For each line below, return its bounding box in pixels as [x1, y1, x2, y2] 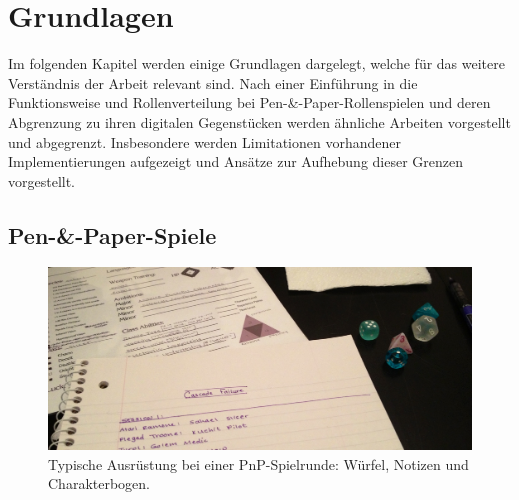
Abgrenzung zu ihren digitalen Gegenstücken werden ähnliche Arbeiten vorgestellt [8, 111, 511, 132]
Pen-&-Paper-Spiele [8, 219, 217, 250]
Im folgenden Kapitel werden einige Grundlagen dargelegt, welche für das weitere [8, 53, 505, 74]
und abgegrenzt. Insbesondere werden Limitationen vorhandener [8, 131, 401, 152]
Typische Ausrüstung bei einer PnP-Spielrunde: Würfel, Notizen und [48, 453, 469, 474]
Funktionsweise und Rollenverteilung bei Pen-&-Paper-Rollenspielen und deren [8, 92, 491, 113]
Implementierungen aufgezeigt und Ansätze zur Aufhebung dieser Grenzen [8, 151, 464, 172]
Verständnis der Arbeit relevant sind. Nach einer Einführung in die [8, 72, 418, 93]
